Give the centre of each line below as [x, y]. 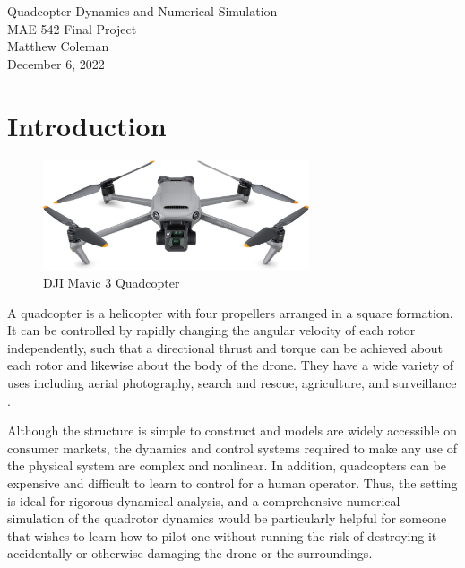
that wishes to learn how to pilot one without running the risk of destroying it [222, 535]
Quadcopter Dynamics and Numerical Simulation [142, 11]
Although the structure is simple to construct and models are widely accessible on [232, 430]
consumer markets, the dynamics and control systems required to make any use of [232, 448]
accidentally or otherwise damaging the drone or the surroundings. [190, 553]
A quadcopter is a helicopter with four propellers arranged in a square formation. [230, 312]
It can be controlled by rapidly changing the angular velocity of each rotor [211, 330]
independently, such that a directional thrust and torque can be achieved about [225, 347]
